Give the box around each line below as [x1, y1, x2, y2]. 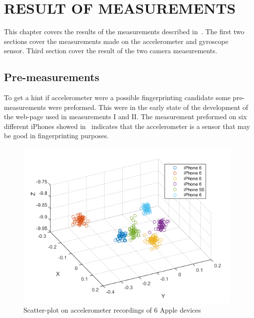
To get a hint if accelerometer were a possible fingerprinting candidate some [4, 92, 231, 103]
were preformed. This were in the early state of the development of [48, 102, 248, 112]
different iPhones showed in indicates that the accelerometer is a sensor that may [4, 121, 250, 131]
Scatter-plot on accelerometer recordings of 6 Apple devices [23, 304, 201, 315]
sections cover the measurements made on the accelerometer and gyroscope [4, 36, 229, 46]
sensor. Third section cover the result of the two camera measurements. [4, 45, 217, 56]
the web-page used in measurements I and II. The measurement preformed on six [4, 111, 247, 122]
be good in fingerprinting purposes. [4, 130, 109, 141]
